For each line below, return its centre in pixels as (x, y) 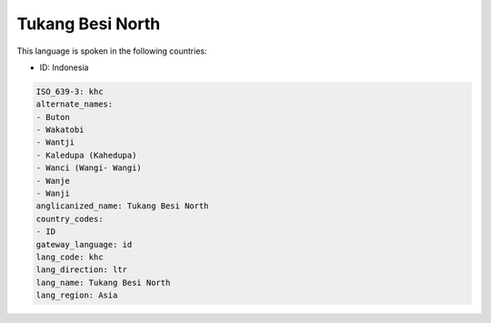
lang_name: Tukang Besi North (103, 283)
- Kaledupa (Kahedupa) (86, 155)
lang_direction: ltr (81, 270)
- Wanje (53, 181)
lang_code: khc (70, 257)
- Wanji (53, 194)
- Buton (53, 117)
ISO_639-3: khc (70, 91)
